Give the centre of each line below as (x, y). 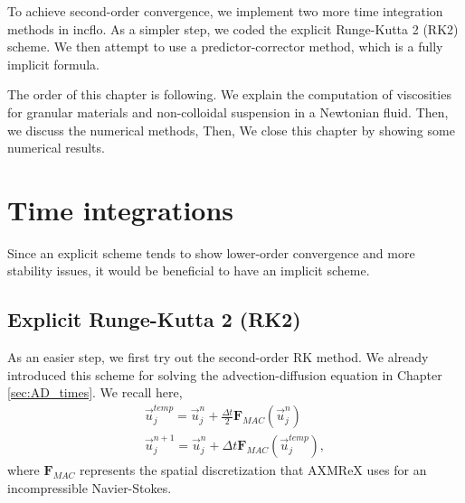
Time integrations (121, 209)
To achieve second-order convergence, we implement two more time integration (225, 11)
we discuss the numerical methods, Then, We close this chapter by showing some (231, 130)
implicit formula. (53, 64)
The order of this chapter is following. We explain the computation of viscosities (229, 94)
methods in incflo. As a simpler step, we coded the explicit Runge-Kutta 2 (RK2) (233, 28)
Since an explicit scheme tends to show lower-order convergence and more (211, 252)
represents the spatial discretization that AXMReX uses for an (253, 470)
